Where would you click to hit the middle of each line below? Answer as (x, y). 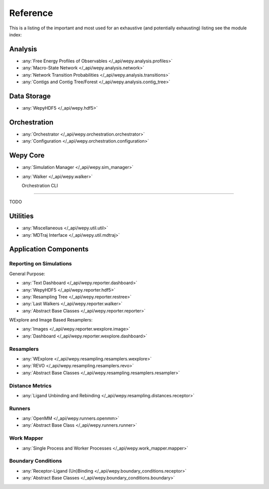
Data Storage (30, 96)
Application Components (49, 249)
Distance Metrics (30, 385)
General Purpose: (27, 274)
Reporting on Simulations (41, 264)
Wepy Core (27, 155)
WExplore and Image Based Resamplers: (51, 320)
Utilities (21, 216)
